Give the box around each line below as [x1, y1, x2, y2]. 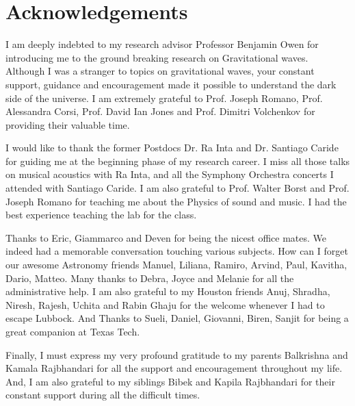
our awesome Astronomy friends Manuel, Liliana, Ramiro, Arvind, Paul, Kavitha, [5, 257, 347, 272]
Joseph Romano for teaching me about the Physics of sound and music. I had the [5, 194, 347, 208]
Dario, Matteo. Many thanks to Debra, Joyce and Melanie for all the [5, 270, 294, 285]
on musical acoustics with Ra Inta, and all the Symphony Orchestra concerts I [5, 167, 334, 181]
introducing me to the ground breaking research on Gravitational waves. [5, 50, 308, 64]
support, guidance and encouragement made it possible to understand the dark [5, 77, 337, 91]
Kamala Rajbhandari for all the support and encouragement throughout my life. [5, 361, 343, 375]
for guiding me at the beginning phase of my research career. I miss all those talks [5, 153, 350, 168]
